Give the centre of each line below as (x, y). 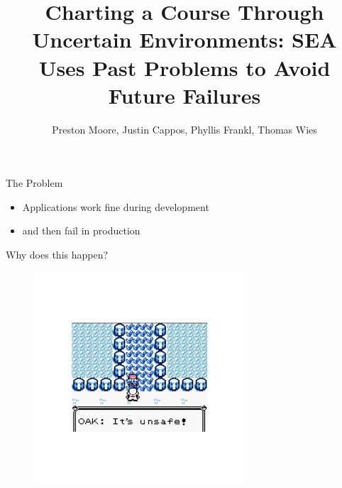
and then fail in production (81, 231)
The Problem (34, 183)
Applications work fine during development (116, 206)
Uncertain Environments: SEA (184, 39)
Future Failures (184, 95)
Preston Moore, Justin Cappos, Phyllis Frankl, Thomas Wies (184, 129)
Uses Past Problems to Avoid (184, 67)
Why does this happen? (57, 255)
